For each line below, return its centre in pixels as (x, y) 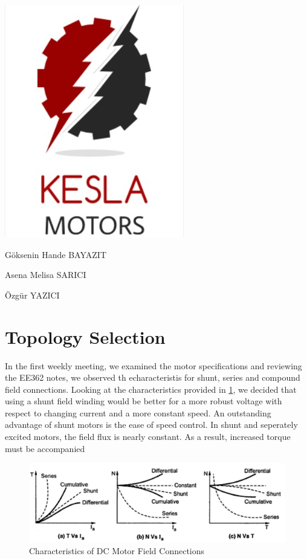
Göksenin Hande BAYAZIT (56, 254)
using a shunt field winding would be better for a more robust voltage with (144, 401)
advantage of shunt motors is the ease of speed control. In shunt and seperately (151, 425)
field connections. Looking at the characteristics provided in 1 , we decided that (151, 389)
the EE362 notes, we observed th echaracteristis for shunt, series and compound (153, 377)
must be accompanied (45, 448)
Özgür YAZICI (32, 295)
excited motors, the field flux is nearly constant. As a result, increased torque (148, 437)
